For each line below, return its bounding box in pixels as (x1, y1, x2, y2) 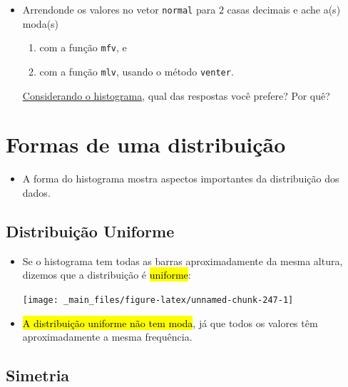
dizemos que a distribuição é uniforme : (22, 267, 191, 282)
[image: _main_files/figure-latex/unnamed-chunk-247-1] (22, 294, 294, 305)
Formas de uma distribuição (6, 130, 286, 159)
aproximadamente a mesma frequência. (22, 329, 193, 344)
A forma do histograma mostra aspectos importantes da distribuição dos (22, 171, 339, 186)
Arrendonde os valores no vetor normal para (22, 2, 216, 16)
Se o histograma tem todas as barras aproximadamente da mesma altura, (22, 253, 343, 268)
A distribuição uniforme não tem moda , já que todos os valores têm (22, 315, 318, 330)
